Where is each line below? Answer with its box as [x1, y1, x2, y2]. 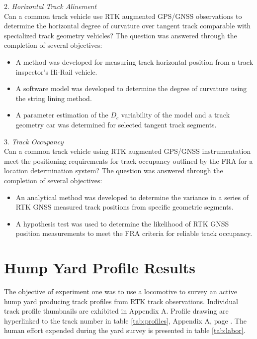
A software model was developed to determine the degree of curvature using [15, 83, 247, 94]
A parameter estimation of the [15, 110, 108, 120]
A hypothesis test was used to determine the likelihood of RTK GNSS [15, 218, 229, 228]
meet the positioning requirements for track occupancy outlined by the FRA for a [4, 155, 253, 166]
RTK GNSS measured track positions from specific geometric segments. [15, 202, 234, 212]
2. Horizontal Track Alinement [4, 1, 97, 11]
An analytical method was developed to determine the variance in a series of [15, 192, 249, 202]
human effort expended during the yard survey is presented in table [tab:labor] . [4, 325, 246, 336]
